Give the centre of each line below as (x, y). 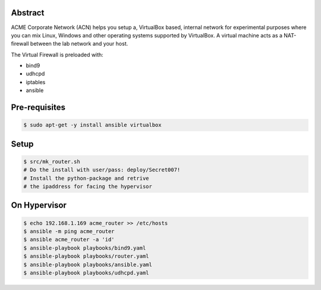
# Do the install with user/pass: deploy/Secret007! (102, 170)
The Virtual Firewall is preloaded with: (57, 55)
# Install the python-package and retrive (86, 178)
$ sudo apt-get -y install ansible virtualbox (92, 125)
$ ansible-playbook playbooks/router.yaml (86, 256)
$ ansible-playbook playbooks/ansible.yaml (88, 264)
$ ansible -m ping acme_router (69, 231)
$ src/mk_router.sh (52, 161)
